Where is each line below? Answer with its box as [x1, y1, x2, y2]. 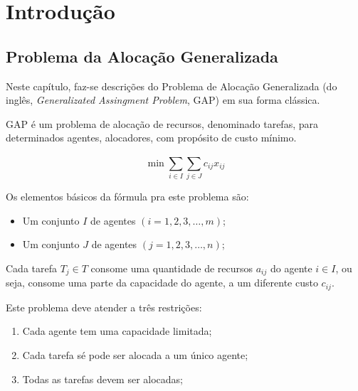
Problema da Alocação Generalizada [6, 45, 278, 67]
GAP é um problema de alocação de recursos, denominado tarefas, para [6, 116, 318, 131]
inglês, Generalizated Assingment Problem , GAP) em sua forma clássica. [6, 92, 320, 107]
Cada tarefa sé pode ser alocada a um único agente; [22, 347, 248, 362]
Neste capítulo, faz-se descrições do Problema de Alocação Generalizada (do [6, 78, 337, 93]
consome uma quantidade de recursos [90, 260, 253, 275]
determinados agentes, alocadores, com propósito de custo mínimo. [6, 130, 297, 145]
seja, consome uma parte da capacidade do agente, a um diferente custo [6, 275, 318, 290]
